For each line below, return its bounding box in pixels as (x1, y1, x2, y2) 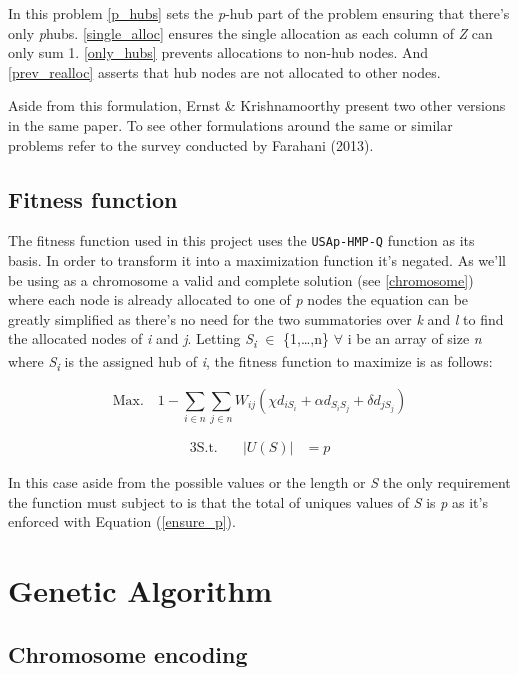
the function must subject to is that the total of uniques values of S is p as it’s (8, 491, 488, 512)
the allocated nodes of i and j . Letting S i (8, 328, 257, 352)
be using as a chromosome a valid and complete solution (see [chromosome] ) (8, 269, 474, 290)
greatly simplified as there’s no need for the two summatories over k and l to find (8, 308, 504, 329)
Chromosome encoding (8, 638, 248, 669)
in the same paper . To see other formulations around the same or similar (8, 114, 453, 135)
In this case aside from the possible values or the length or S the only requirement (8, 472, 511, 492)
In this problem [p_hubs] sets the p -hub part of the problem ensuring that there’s (8, 3, 510, 23)
